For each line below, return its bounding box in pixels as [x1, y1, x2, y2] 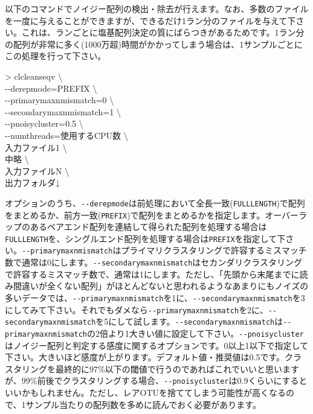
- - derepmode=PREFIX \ [5, 81, 97, 94]
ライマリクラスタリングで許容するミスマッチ [129, 244, 307, 256]
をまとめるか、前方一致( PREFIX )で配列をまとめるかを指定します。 [5, 208, 265, 221]
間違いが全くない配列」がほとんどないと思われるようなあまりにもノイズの [13, 279, 309, 292]
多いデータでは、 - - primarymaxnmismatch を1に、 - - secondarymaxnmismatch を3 [5, 291, 305, 304]
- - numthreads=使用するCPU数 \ [5, 129, 128, 141]
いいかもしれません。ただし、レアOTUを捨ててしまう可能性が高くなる [5, 386, 286, 399]
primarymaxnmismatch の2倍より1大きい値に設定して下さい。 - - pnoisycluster [5, 326, 304, 339]
